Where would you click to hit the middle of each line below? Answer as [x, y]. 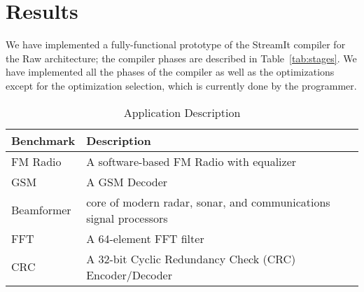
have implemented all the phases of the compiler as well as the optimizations [170, 72]
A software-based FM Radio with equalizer [191, 161]
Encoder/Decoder [129, 274]
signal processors [127, 218]
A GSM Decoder [127, 181]
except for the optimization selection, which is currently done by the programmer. [181, 85]
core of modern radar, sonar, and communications [208, 202]
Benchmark [43, 140]
